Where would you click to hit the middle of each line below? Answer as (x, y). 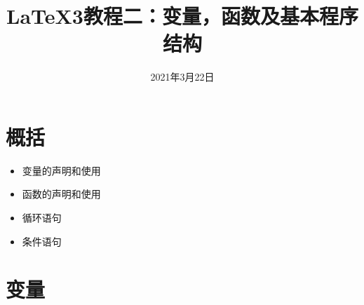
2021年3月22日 (182, 77)
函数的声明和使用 (61, 194)
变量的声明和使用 (61, 170)
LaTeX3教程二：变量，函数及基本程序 (182, 16)
